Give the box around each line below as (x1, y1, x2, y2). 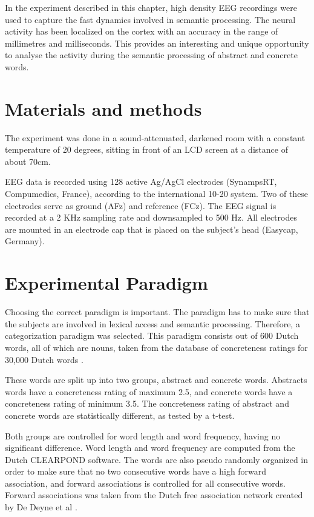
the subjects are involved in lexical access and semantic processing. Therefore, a (5, 317, 300, 330)
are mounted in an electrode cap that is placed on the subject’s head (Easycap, (5, 222, 298, 235)
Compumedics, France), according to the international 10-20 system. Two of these (5, 187, 309, 200)
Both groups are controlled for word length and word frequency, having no (5, 429, 281, 442)
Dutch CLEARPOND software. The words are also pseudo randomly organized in (5, 453, 309, 465)
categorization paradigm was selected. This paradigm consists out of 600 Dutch (5, 329, 299, 342)
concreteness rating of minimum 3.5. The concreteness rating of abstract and (5, 397, 289, 410)
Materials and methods (5, 96, 202, 121)
